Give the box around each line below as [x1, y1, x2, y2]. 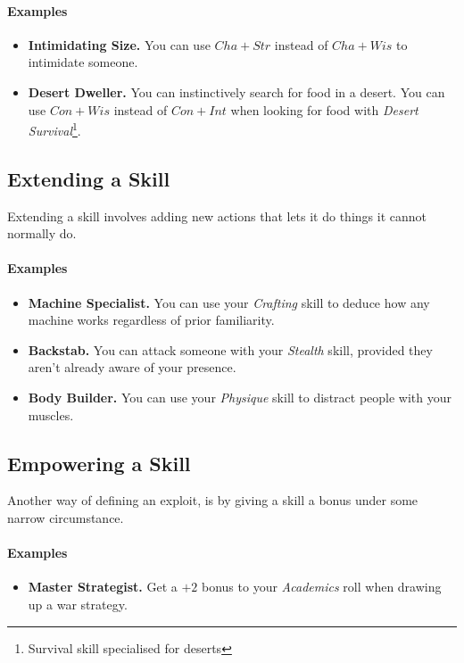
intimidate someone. [28, 53, 138, 71]
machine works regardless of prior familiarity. [28, 311, 275, 329]
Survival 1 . [28, 119, 81, 139]
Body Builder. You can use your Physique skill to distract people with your [28, 387, 452, 406]
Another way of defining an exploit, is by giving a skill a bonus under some [7, 491, 418, 510]
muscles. [28, 405, 74, 424]
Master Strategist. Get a [28, 577, 178, 596]
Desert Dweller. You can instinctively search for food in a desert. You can [28, 82, 445, 101]
